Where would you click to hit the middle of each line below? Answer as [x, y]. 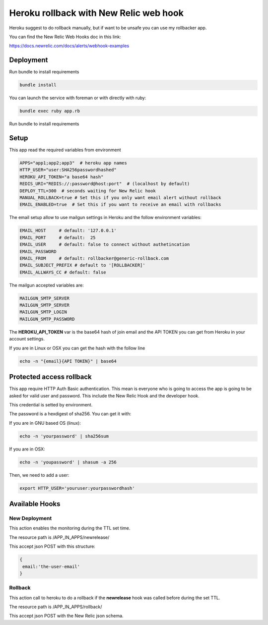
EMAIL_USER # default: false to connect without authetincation [105, 245]
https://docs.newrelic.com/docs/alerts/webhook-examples [69, 46]
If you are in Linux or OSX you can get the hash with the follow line [77, 348]
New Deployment [31, 518]
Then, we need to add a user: [39, 475]
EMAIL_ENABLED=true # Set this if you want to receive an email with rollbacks [120, 205]
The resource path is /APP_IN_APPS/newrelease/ [59, 537]
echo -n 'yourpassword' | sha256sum [64, 436]
